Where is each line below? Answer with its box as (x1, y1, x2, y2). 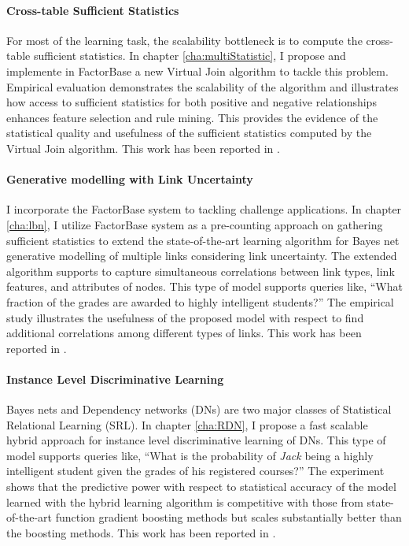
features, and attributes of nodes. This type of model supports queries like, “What (6, 278, 403, 295)
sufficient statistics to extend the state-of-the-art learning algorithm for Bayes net (6, 232, 400, 248)
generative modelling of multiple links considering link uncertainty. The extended (6, 247, 397, 264)
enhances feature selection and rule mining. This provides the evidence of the (6, 109, 378, 125)
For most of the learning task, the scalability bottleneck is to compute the (6, 32, 363, 48)
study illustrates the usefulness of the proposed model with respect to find (6, 309, 364, 325)
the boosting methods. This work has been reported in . (6, 524, 276, 540)
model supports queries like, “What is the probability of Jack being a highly (6, 447, 374, 463)
